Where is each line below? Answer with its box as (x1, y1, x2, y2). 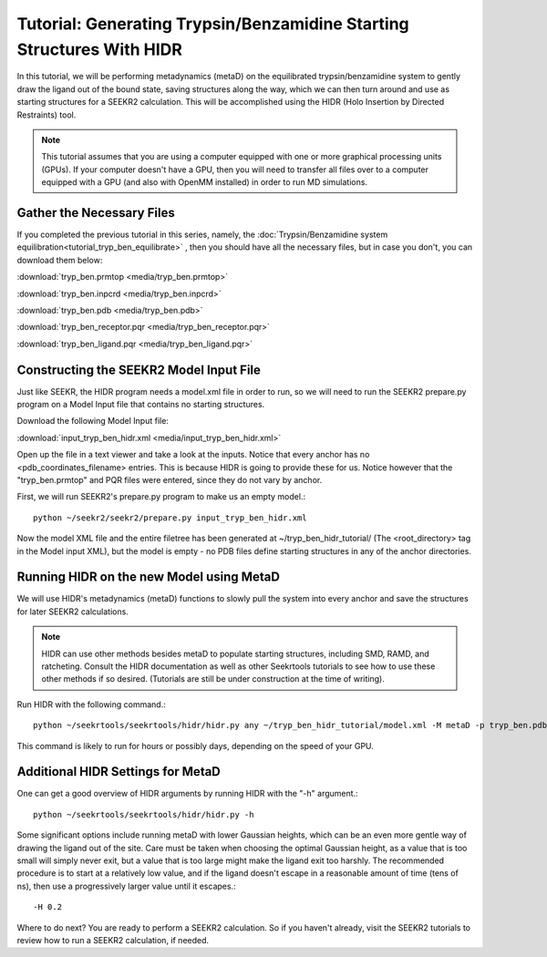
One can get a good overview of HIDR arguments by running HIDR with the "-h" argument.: (16, 788, 359, 799)
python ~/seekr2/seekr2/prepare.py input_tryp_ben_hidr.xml (33, 512, 307, 523)
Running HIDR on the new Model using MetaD (16, 570, 280, 585)
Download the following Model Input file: (16, 416, 169, 427)
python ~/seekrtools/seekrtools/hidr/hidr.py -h (33, 809, 254, 819)
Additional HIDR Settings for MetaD (16, 764, 221, 779)
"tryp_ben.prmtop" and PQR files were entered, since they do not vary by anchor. (16, 474, 323, 485)
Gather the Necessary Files (16, 205, 175, 221)
